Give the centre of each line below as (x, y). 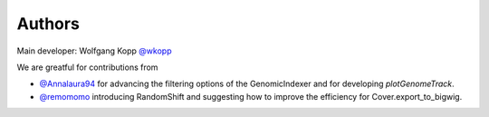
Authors (48, 24)
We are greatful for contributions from (87, 67)
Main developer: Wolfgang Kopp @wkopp (94, 51)
